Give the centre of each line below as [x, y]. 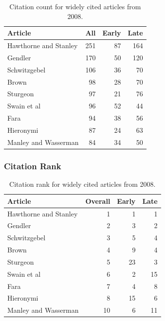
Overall [98, 201]
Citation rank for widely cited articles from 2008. [82, 184]
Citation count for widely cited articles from [75, 6]
